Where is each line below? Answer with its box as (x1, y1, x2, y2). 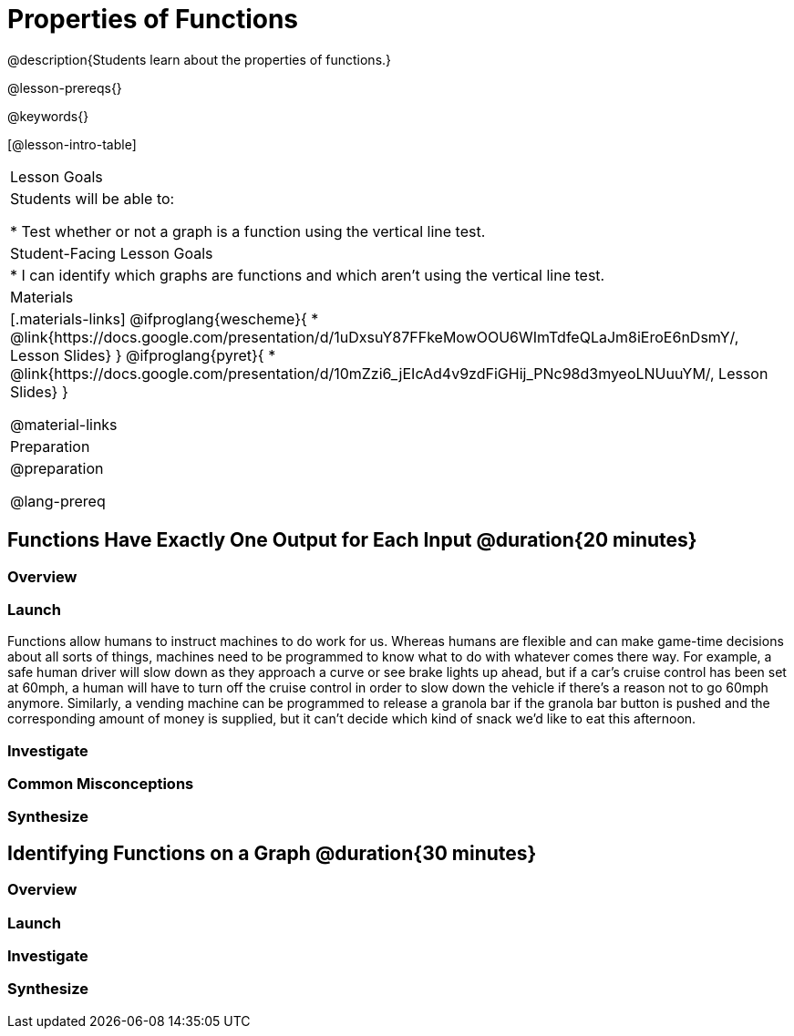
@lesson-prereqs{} (7, 79, 122, 96)
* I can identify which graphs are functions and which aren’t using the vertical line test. (10, 265, 605, 284)
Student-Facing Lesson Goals (10, 243, 213, 262)
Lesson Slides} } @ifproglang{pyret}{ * (10, 345, 276, 364)
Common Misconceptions (7, 774, 194, 794)
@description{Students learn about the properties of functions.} (7, 51, 392, 67)
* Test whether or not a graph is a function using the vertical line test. (10, 221, 486, 241)
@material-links (10, 415, 118, 434)
